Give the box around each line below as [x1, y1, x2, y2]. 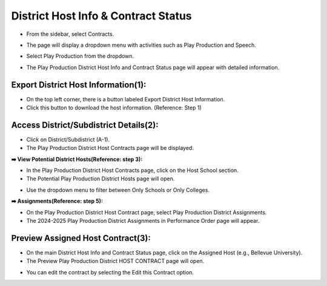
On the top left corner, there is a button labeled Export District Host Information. [26, 95, 225, 103]
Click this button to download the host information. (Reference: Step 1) [26, 104, 202, 112]
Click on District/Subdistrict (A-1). [26, 135, 110, 143]
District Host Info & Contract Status [11, 9, 192, 22]
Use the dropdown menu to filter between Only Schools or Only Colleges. [26, 186, 210, 194]
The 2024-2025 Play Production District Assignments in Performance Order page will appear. [26, 217, 260, 225]
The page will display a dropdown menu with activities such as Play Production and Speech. [26, 41, 257, 49]
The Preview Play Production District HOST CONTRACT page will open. [26, 257, 205, 265]
